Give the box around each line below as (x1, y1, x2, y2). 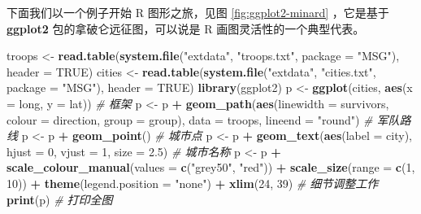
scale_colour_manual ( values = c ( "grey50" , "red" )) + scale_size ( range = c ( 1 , (7, 159, 415, 176)
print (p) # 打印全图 (7, 190, 113, 207)
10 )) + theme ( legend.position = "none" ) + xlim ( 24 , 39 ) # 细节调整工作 (7, 174, 379, 191)
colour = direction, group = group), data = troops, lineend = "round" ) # (7, 111, 373, 128)
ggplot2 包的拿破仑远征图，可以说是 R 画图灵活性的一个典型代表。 (7, 20, 365, 37)
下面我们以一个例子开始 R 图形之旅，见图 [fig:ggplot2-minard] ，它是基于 (7, 4, 389, 20)
